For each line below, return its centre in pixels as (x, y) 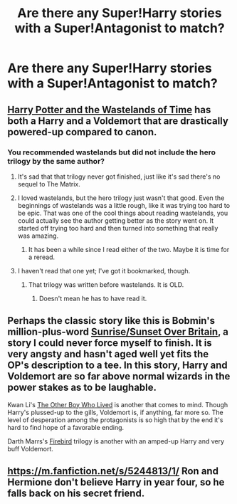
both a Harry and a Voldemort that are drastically (118, 121)
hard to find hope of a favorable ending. (66, 427)
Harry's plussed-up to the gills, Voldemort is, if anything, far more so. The (116, 412)
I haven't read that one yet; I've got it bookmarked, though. (104, 271)
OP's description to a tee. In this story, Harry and (117, 366)
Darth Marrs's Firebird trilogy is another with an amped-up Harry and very (116, 441)
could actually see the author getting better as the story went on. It (116, 220)
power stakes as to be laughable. (82, 388)
